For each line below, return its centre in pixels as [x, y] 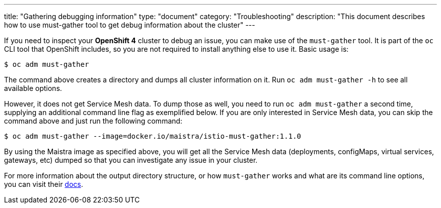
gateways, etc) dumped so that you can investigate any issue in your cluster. [131, 160]
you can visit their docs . [44, 184]
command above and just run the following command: [93, 121]
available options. [33, 88]
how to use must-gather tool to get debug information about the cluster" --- [130, 25]
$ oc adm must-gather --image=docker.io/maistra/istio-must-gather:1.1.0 [153, 136]
